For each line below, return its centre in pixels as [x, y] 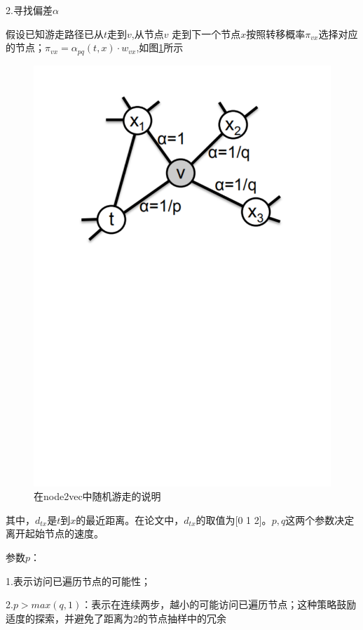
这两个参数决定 [320, 519]
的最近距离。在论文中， [130, 519]
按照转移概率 [276, 33]
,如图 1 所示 [160, 47]
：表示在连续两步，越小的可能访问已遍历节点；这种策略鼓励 [219, 604]
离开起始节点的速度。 [55, 533]
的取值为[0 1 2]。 [234, 519]
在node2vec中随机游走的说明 [97, 496]
